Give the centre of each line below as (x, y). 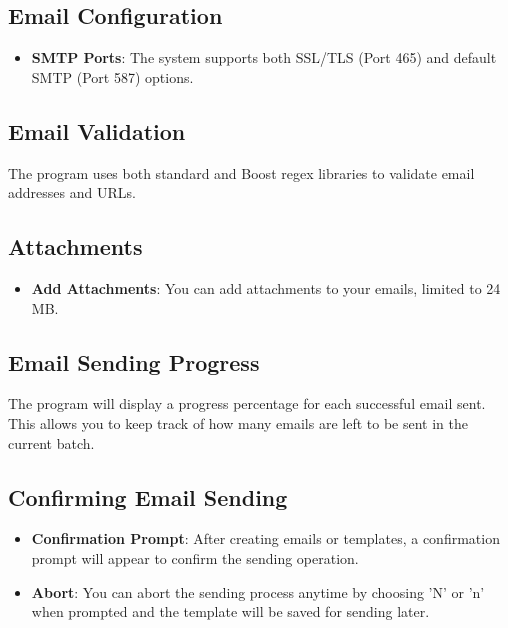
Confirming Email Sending (148, 496)
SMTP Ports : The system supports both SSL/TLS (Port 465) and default (264, 57)
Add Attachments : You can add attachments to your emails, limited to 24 (266, 287)
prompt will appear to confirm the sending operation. (195, 557)
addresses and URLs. (72, 192)
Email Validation (97, 130)
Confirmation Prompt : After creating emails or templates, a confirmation (265, 538)
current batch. (51, 442)
